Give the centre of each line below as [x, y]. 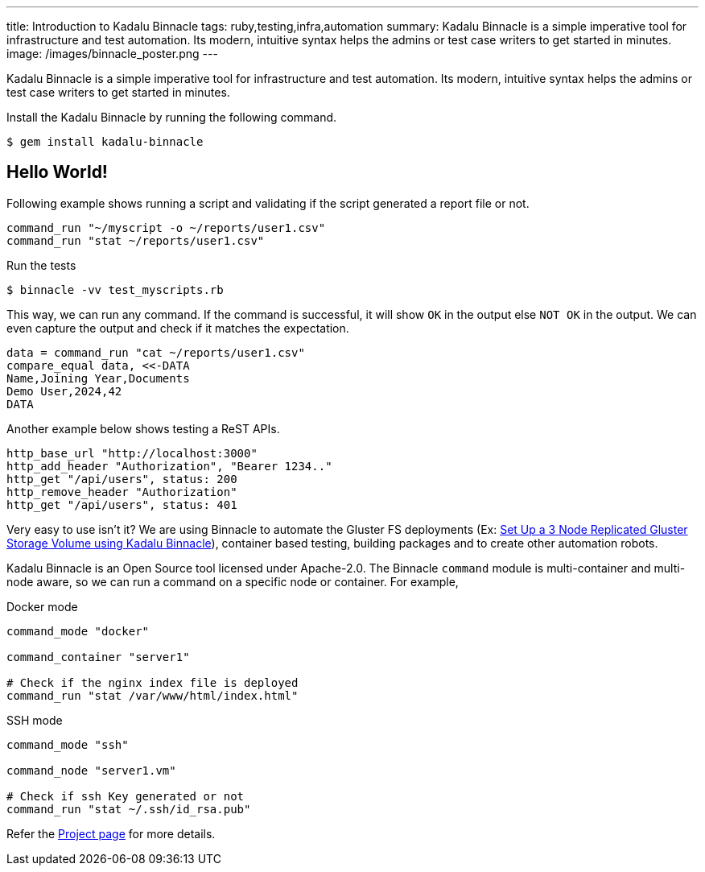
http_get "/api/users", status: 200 [122, 479]
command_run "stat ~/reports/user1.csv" [136, 240]
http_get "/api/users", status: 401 [122, 504]
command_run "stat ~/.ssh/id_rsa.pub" [129, 809]
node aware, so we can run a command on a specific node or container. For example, [233, 581]
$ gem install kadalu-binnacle [105, 142]
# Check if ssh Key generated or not [126, 796]
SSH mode [35, 720]
